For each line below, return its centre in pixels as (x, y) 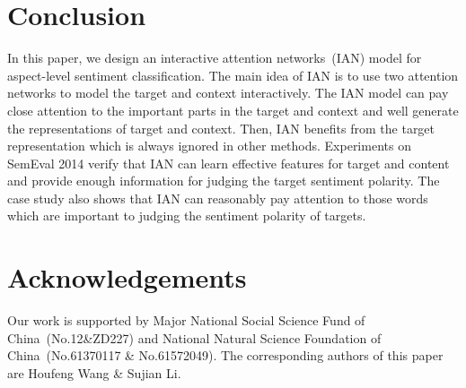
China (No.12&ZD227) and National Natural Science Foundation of (194, 337)
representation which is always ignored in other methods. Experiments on (209, 146)
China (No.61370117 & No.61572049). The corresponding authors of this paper (225, 355)
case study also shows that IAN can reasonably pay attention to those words (218, 198)
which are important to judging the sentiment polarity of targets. (187, 216)
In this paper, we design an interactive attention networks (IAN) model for (215, 58)
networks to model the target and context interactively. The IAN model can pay (228, 93)
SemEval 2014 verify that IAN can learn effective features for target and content (229, 163)
